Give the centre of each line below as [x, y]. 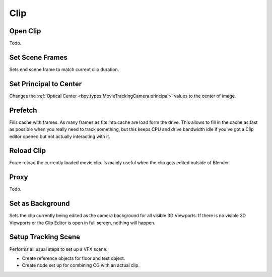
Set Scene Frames [38, 57]
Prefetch [23, 110]
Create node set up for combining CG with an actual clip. [81, 265]
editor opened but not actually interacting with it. [60, 136]
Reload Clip [28, 151]
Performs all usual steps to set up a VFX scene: [58, 249]
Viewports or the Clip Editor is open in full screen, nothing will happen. [82, 223]
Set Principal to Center [46, 84]
